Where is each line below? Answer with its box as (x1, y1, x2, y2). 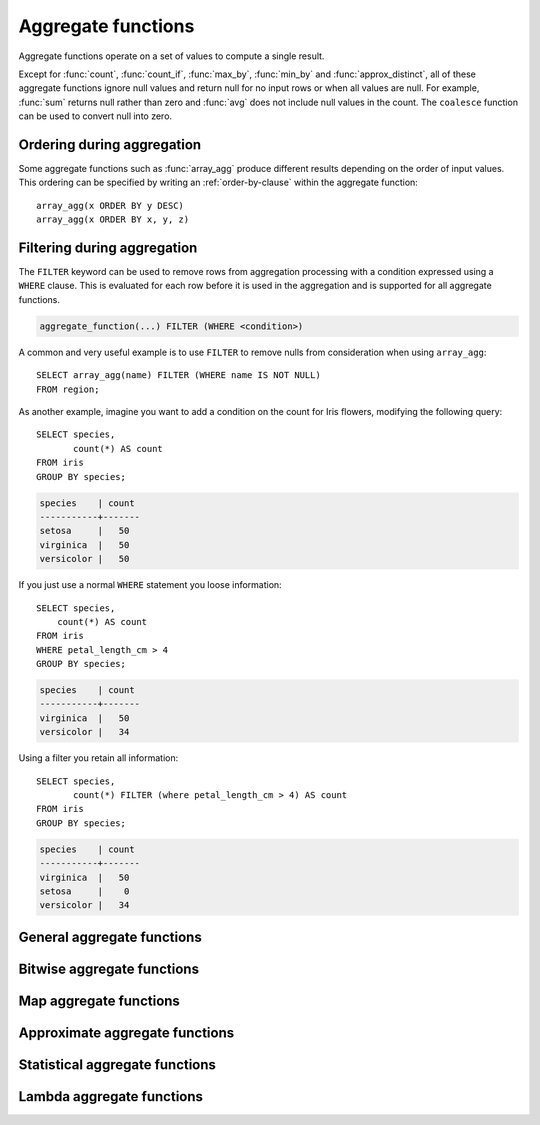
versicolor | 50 (39, 553, 130, 565)
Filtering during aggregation (18, 240, 198, 256)
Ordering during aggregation (18, 136, 202, 153)
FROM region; (36, 383, 100, 395)
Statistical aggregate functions (18, 1056, 217, 1073)
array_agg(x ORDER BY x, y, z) (36, 214, 190, 225)
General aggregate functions (18, 928, 202, 945)
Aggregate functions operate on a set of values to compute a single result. (18, 50, 325, 62)
